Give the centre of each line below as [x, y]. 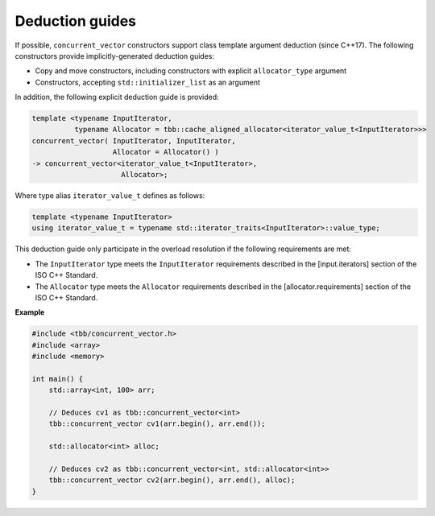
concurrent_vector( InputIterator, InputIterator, [134, 140]
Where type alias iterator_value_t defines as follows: [110, 196]
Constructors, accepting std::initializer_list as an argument [148, 82]
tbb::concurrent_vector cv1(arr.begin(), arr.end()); [157, 424]
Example [30, 312]
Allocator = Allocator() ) [166, 152]
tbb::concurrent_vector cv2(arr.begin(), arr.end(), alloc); [172, 480]
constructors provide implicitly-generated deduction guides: [115, 56]
